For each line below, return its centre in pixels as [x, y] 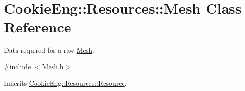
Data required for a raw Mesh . [49, 50]
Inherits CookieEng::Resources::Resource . [65, 83]
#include [17, 66]
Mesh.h [53, 66]
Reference [38, 27]
